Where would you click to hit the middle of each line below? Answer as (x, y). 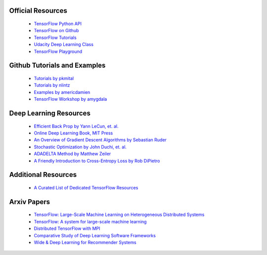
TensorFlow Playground (58, 51)
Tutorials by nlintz (52, 85)
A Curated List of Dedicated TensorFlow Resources (86, 187)
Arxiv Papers (30, 202)
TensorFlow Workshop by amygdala (70, 99)
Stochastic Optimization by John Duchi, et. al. (80, 147)
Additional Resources (43, 175)
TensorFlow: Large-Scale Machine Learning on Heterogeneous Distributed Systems (119, 214)
